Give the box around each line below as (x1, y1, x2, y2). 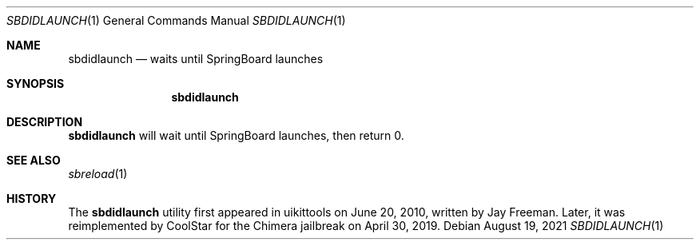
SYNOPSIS (6, 77, 65, 90)
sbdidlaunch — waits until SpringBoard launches (68, 52, 324, 65)
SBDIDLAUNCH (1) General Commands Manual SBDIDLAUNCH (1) (6, 14, 346, 27)
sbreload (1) (68, 167, 128, 181)
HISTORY (6, 192, 57, 205)
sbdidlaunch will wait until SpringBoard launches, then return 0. (68, 129, 404, 142)
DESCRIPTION (6, 115, 83, 129)
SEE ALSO (6, 153, 61, 167)
